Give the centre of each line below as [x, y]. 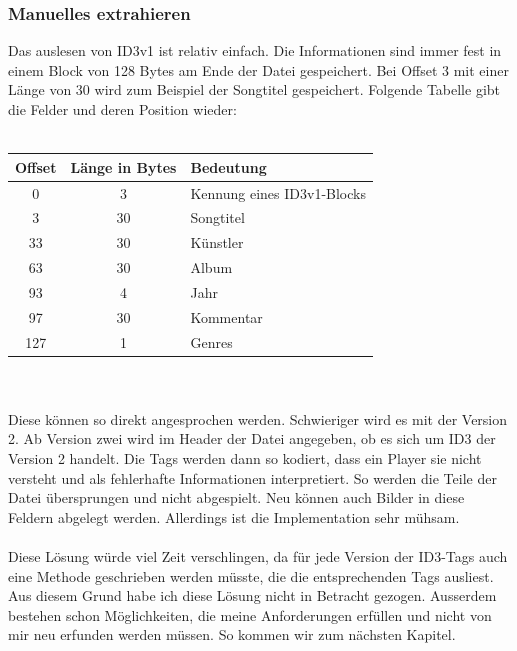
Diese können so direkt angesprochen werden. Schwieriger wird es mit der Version [258, 418]
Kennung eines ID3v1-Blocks [278, 192]
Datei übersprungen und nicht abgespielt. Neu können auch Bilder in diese [236, 497]
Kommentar [226, 316]
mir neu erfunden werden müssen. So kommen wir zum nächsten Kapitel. [232, 634]
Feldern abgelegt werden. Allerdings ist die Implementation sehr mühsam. [234, 516]
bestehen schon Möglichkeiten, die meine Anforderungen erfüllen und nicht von [250, 614]
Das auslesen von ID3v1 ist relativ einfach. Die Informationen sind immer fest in [255, 50]
